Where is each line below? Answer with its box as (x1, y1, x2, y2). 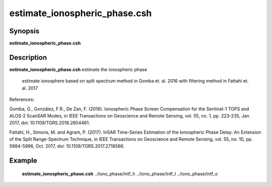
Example (9, 156, 37, 165)
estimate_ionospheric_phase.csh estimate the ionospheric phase (9, 66, 147, 73)
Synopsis (9, 27, 40, 35)
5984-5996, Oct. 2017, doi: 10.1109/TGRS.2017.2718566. (9, 143, 125, 149)
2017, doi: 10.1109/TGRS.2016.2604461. (9, 120, 90, 126)
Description (9, 53, 47, 61)
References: (9, 96, 35, 103)
